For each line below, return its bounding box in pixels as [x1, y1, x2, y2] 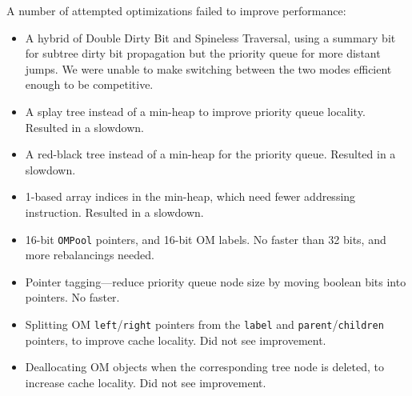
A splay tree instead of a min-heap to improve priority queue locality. [25, 102, 366, 119]
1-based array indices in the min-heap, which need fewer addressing [25, 188, 356, 205]
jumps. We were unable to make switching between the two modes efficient [25, 60, 392, 77]
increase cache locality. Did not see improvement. [25, 374, 266, 390]
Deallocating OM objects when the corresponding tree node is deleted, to [25, 358, 384, 375]
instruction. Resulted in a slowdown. [25, 203, 204, 220]
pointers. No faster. [25, 289, 120, 306]
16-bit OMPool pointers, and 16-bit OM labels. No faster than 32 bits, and [25, 230, 386, 247]
